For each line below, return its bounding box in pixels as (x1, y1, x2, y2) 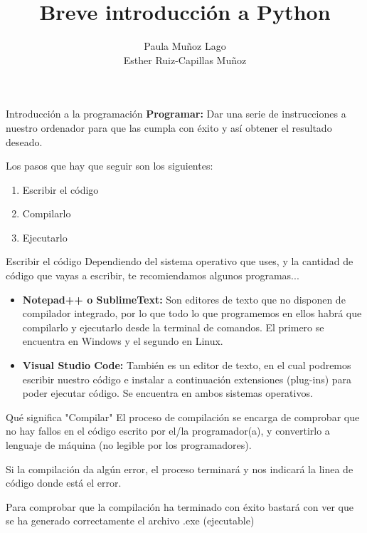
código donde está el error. (6, 475, 122, 490)
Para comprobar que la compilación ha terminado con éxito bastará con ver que (6, 499, 353, 514)
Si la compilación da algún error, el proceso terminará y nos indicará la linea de (6, 461, 353, 476)
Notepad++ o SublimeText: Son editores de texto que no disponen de (22, 291, 346, 306)
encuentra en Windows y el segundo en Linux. (22, 333, 223, 348)
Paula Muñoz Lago (144, 38, 226, 53)
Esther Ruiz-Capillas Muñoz (123, 52, 247, 67)
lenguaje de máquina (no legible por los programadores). (6, 438, 252, 452)
